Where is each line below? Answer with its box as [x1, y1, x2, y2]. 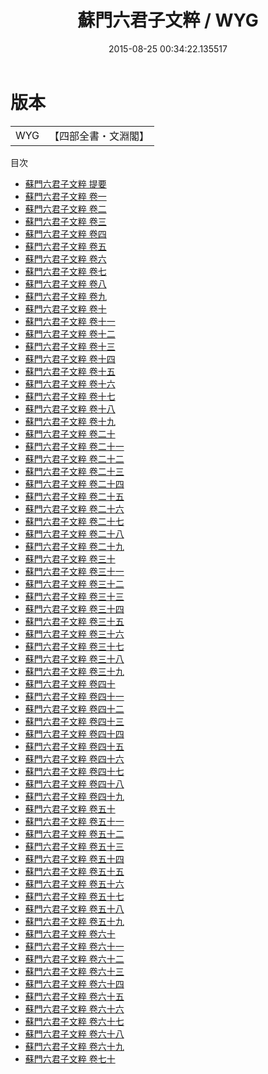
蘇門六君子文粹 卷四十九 [24, 790, 125, 802]
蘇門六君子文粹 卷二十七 [24, 515, 125, 527]
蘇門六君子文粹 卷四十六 [24, 752, 125, 765]
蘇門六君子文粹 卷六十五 [24, 990, 125, 1002]
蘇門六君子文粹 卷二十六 [24, 502, 125, 515]
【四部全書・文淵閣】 [49, 129, 150, 143]
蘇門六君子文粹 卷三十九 [24, 665, 125, 677]
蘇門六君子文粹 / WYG [77, 9, 259, 32]
